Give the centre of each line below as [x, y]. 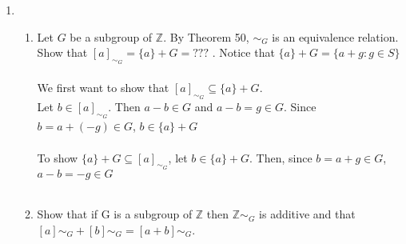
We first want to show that [103, 87]
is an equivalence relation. [335, 36]
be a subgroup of [111, 36]
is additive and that [307, 214]
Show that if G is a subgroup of [115, 214]
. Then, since [281, 157]
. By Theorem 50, [206, 36]
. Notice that [243, 52]
